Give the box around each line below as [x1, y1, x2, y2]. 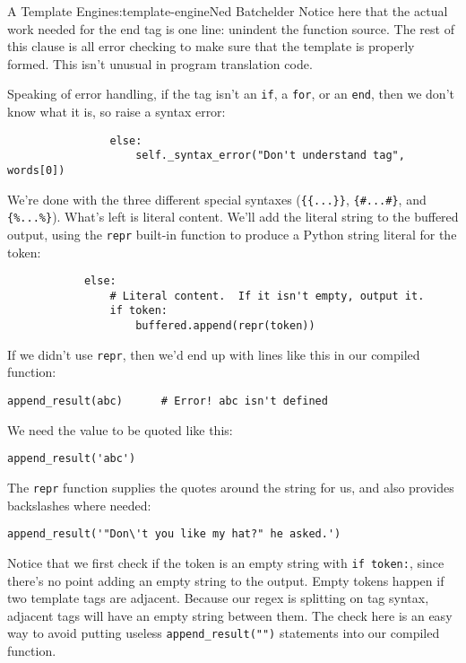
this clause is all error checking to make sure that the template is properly [7, 37, 415, 56]
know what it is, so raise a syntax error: [7, 102, 226, 121]
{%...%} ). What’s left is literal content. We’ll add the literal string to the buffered [7, 207, 459, 226]
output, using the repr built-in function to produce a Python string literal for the [7, 224, 457, 243]
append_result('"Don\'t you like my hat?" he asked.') [7, 528, 341, 541]
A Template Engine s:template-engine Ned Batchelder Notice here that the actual [7, 2, 448, 20]
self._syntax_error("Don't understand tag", [135, 149, 405, 162]
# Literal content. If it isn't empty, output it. [109, 289, 425, 302]
